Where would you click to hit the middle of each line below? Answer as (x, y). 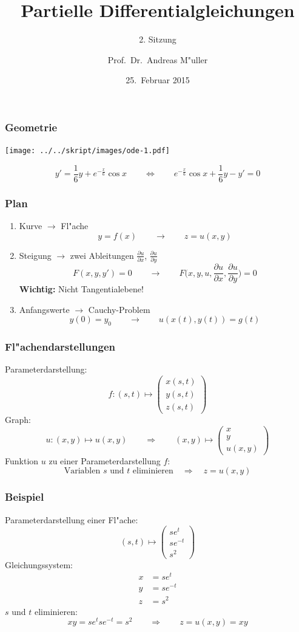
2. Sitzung (158, 39)
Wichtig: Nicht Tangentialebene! (81, 289)
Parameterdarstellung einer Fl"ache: (72, 519)
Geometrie (31, 127)
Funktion (22, 460)
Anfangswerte (44, 309)
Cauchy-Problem (119, 309)
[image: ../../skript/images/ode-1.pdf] (88, 151)
